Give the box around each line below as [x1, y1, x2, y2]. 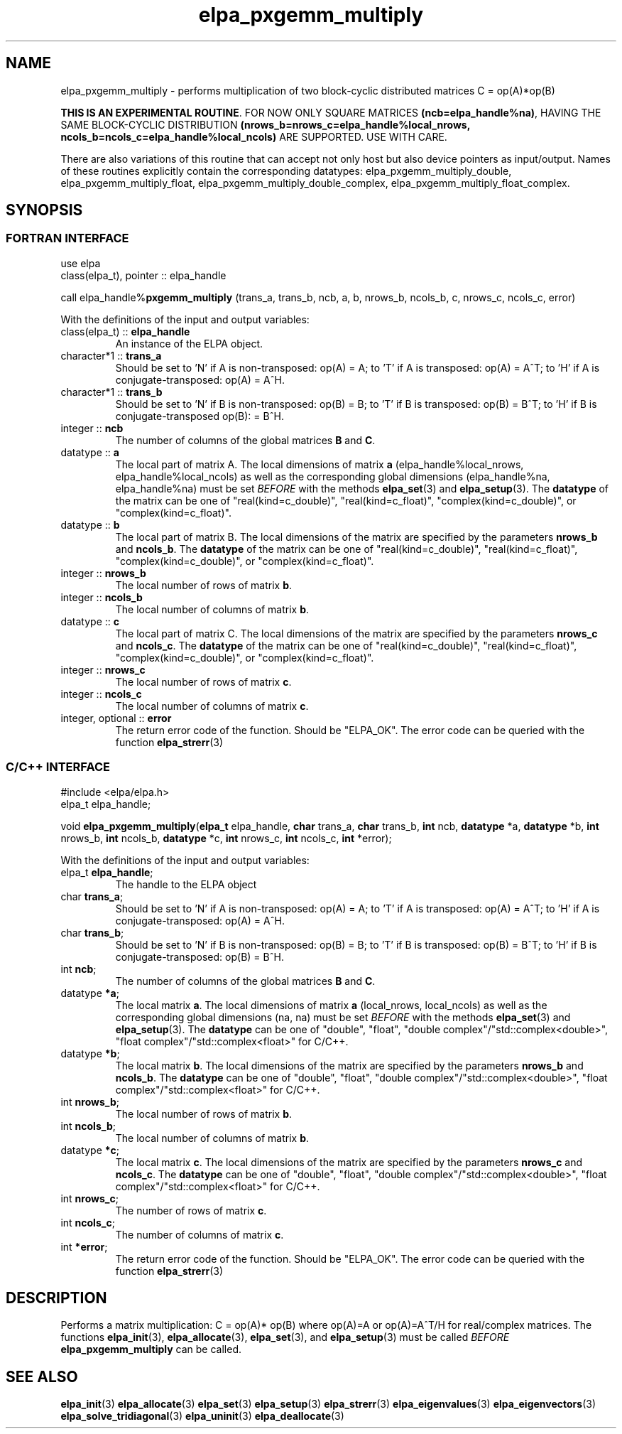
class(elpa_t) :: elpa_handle [60, 325, 190, 338]
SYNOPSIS [6, 201, 83, 220]
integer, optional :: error [60, 711, 172, 724]
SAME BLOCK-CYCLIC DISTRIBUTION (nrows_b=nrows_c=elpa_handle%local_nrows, [60, 118, 470, 131]
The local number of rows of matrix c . [115, 675, 292, 688]
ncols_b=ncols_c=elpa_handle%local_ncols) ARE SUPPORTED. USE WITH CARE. [60, 130, 447, 143]
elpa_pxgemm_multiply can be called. [60, 1343, 241, 1356]
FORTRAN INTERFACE [6, 231, 129, 246]
